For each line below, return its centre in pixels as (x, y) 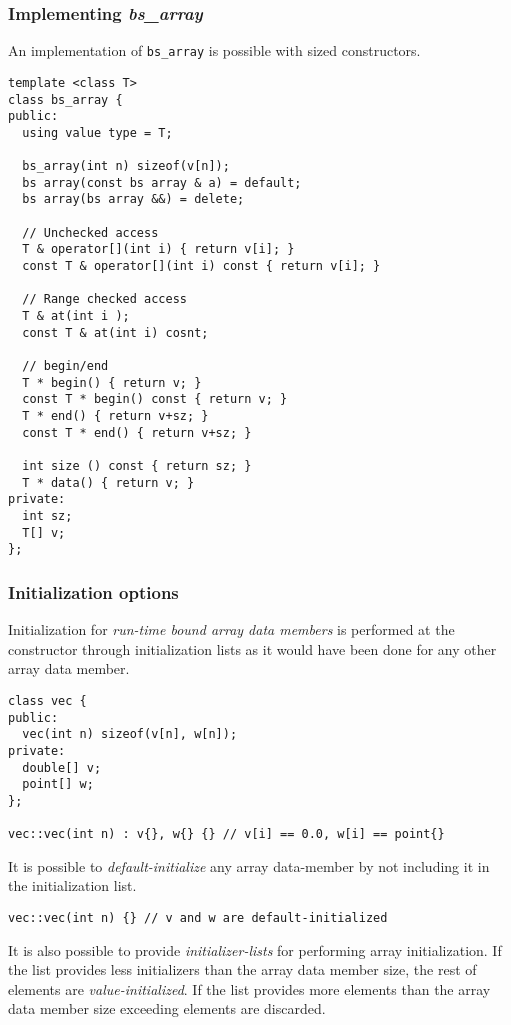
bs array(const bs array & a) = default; (162, 182)
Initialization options (93, 591)
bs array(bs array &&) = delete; (133, 199)
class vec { (47, 700)
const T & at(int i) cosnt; (115, 332)
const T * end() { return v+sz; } (137, 432)
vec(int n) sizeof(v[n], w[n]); (130, 734)
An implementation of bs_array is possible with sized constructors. (214, 50)
